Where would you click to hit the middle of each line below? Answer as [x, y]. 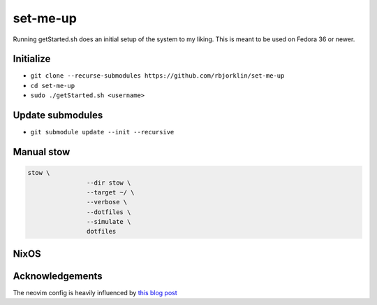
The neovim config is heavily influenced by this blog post [95, 293]
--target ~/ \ [111, 192]
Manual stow [42, 151]
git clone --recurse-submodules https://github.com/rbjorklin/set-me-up [157, 76]
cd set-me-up [53, 85]
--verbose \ [107, 202]
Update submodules [58, 115]
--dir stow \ [109, 183]
